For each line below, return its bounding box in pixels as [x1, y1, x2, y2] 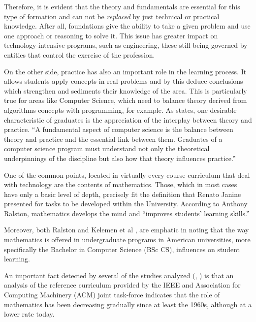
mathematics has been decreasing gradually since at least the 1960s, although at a [4, 299, 252, 309]
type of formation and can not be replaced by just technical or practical [4, 11, 220, 21]
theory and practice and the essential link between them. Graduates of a [4, 133, 223, 144]
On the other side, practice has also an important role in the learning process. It [4, 66, 247, 76]
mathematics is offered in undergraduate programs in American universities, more [4, 234, 251, 245]
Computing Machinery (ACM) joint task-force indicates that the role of [4, 290, 220, 300]
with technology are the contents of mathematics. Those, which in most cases [4, 179, 237, 190]
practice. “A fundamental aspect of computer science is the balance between [4, 124, 233, 134]
